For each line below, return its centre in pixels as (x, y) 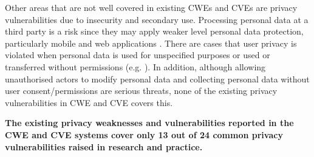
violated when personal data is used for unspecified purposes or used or (138, 55)
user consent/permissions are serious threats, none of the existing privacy (141, 91)
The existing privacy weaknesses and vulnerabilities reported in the (149, 123)
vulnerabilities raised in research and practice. (104, 146)
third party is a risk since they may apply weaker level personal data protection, (154, 31)
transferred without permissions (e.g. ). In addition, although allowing (135, 66)
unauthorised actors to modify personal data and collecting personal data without (157, 78)
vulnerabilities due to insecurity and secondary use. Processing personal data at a (157, 19)
